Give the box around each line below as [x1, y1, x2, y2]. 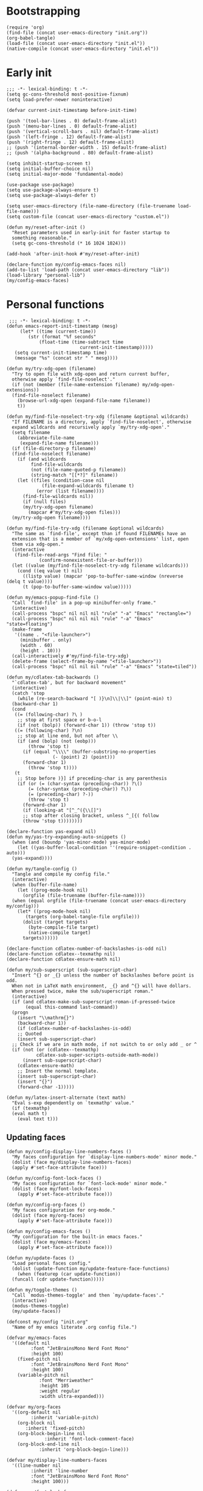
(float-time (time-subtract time [38, 339, 123, 345]
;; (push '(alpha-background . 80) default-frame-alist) [6, 150, 154, 156]
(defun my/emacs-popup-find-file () [6, 594, 99, 600]
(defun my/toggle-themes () [6, 1287, 78, 1293]
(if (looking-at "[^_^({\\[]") [22, 807, 102, 813]
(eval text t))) [17, 1116, 59, 1122]
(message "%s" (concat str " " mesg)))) [14, 355, 119, 361]
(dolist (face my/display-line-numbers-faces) [12, 1159, 132, 1165]
